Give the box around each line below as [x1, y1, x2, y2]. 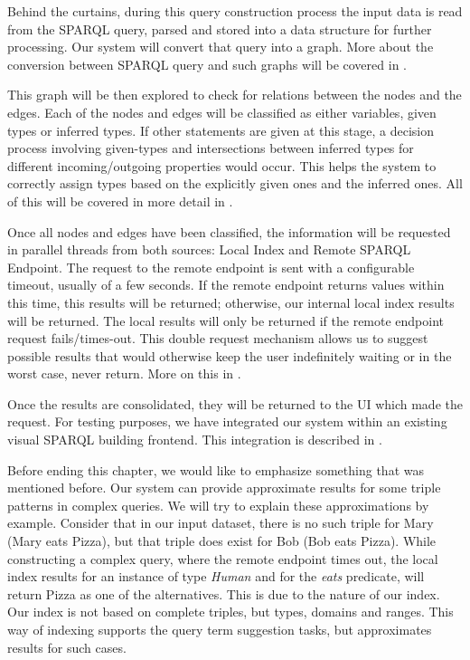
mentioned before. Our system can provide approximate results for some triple [7, 478, 441, 497]
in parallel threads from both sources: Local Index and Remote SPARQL [7, 240, 411, 259]
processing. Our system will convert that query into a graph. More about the [7, 37, 434, 56]
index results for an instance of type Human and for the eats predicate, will [7, 567, 425, 586]
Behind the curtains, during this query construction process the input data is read [7, 2, 463, 20]
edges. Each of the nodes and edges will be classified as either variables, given [7, 102, 437, 121]
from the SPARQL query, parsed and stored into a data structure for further [7, 19, 432, 38]
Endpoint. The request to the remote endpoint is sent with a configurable [7, 257, 415, 276]
